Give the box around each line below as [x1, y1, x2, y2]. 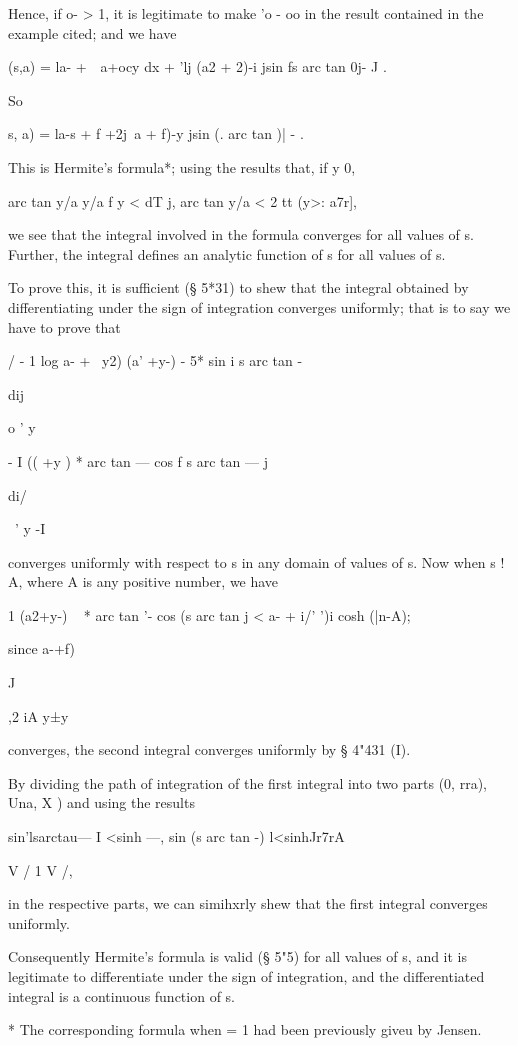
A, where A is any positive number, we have [8, 571, 279, 592]
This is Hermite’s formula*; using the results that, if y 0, [8, 156, 356, 177]
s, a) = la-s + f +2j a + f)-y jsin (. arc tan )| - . [8, 123, 304, 144]
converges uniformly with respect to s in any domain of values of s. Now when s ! [8, 551, 505, 572]
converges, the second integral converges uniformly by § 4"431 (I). [8, 739, 411, 760]
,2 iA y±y [8, 705, 69, 726]
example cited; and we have [8, 22, 177, 43]
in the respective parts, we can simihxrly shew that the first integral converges [8, 893, 488, 914]
